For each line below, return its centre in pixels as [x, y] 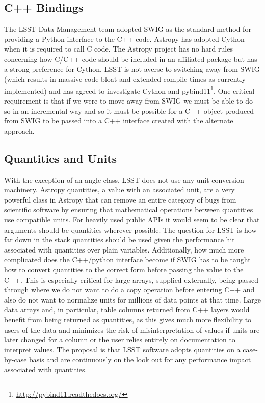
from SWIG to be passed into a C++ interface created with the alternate [119, 121]
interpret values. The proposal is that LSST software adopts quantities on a [122, 349]
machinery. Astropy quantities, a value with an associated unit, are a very [120, 190]
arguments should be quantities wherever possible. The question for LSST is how [130, 229]
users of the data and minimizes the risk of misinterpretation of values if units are [132, 329]
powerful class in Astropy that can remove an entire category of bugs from [120, 199]
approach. [19, 130]
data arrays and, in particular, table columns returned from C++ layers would [127, 309]
